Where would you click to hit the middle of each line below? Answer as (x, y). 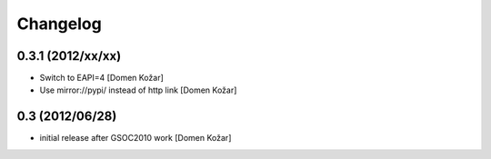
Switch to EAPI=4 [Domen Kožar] (101, 78)
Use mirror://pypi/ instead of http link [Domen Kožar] (138, 90)
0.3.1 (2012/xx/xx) (69, 56)
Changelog (59, 24)
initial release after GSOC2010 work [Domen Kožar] (135, 138)
